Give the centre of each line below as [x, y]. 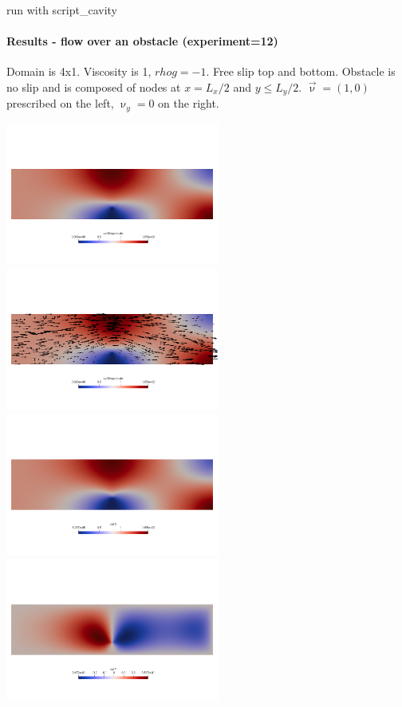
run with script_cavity [62, 10]
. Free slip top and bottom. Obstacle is [301, 71]
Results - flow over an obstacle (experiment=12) [142, 41]
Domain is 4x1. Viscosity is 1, [79, 71]
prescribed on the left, [60, 103]
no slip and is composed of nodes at [94, 86]
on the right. [189, 103]
